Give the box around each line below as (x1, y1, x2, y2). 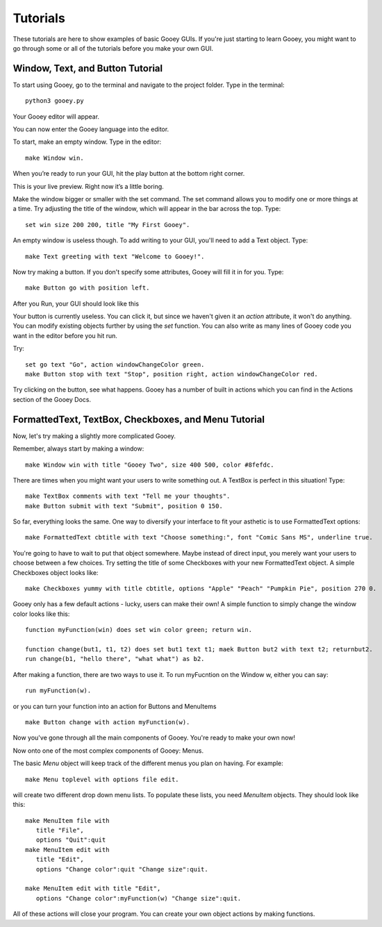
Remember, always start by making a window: (13, 444, 144, 453)
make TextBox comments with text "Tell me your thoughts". (25, 492, 231, 500)
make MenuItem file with (25, 817, 110, 824)
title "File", (35, 826, 84, 835)
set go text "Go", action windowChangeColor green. (25, 360, 205, 368)
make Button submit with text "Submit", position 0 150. (25, 502, 224, 510)
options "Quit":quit (35, 836, 106, 844)
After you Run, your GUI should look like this (13, 299, 139, 308)
